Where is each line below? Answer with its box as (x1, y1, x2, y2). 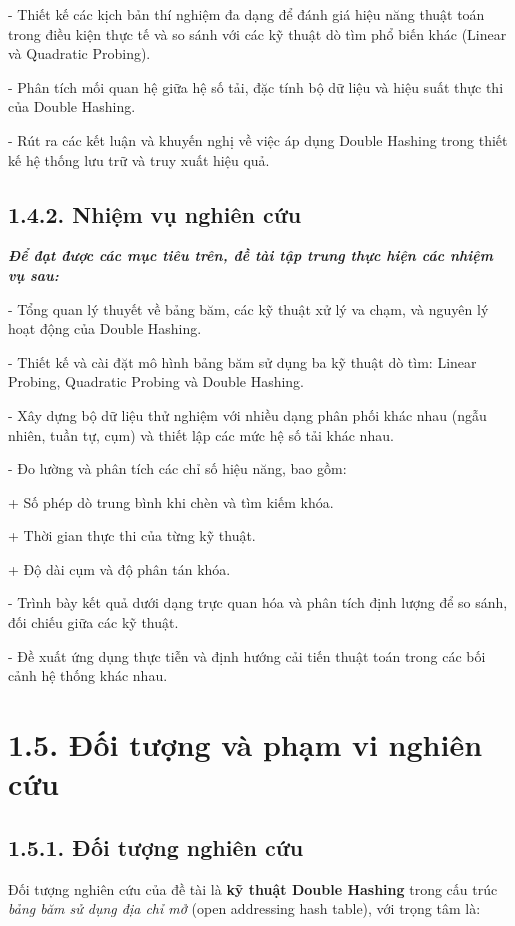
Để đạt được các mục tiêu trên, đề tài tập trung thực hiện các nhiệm (8, 245, 493, 266)
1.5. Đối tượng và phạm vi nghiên (8, 724, 483, 765)
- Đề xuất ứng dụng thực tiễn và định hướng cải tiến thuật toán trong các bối (8, 645, 486, 666)
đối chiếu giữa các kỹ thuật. (8, 612, 179, 633)
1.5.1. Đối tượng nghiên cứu (8, 831, 304, 862)
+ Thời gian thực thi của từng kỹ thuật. (8, 525, 256, 546)
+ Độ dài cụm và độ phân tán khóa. (8, 558, 231, 579)
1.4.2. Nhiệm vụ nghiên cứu (8, 198, 302, 229)
